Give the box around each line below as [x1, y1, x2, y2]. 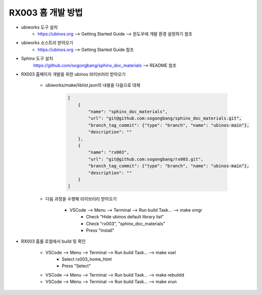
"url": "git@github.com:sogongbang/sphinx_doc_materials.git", [88, 115, 242, 121]
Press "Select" [62, 263, 91, 269]
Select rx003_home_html [62, 256, 112, 262]
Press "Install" [86, 227, 115, 233]
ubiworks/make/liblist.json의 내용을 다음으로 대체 [45, 82, 141, 88]
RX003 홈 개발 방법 [9, 7, 83, 18]
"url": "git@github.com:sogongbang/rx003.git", [88, 156, 204, 162]
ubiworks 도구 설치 [21, 24, 58, 30]
